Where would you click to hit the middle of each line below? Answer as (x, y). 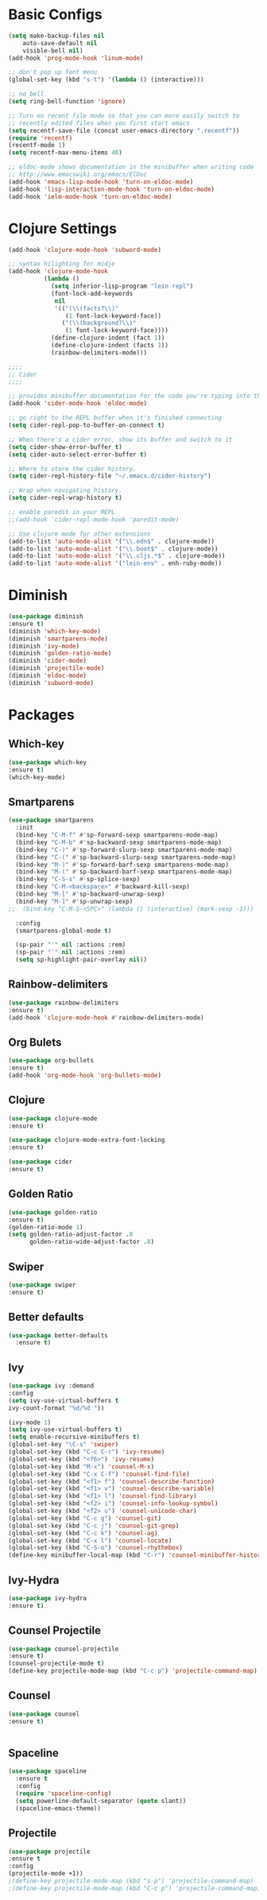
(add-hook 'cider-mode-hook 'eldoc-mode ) (78, 404)
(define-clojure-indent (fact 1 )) (108, 338)
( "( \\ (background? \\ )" (99, 323)
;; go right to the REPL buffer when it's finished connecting (115, 418)
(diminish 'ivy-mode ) (44, 646)
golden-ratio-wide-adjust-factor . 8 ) (92, 1242)
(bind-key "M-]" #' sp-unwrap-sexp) (74, 901)
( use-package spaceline (48, 1771)
